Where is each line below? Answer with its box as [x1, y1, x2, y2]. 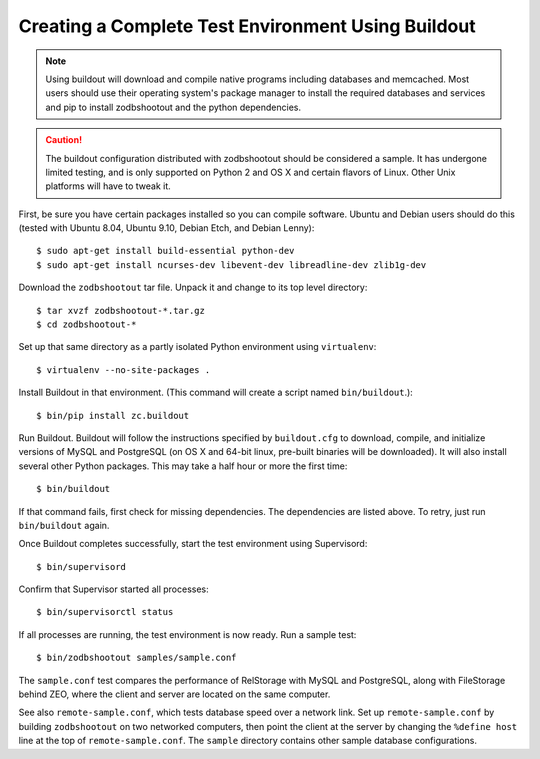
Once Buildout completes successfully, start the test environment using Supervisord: [18, 538, 368, 550]
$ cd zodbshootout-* [36, 319, 137, 330]
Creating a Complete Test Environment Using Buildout [18, 15, 476, 37]
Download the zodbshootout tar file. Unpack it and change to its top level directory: [18, 281, 368, 294]
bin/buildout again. [18, 519, 110, 531]
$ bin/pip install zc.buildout [36, 410, 190, 421]
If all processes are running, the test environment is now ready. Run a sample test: [18, 628, 357, 640]
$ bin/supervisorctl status [36, 606, 174, 618]
